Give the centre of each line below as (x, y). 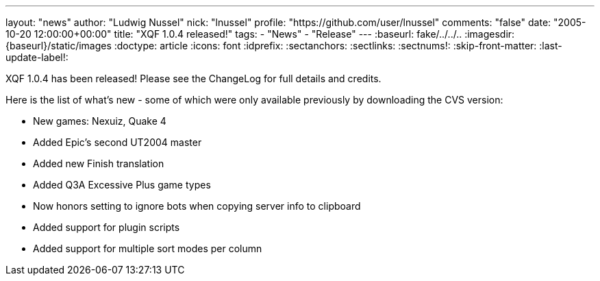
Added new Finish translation (99, 163)
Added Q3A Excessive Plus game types (122, 185)
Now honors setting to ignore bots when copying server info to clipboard (197, 206)
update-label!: (37, 57)
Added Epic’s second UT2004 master (117, 142)
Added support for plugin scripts (107, 227)
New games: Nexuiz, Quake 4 (100, 121)
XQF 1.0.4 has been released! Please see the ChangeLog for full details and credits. (193, 78)
